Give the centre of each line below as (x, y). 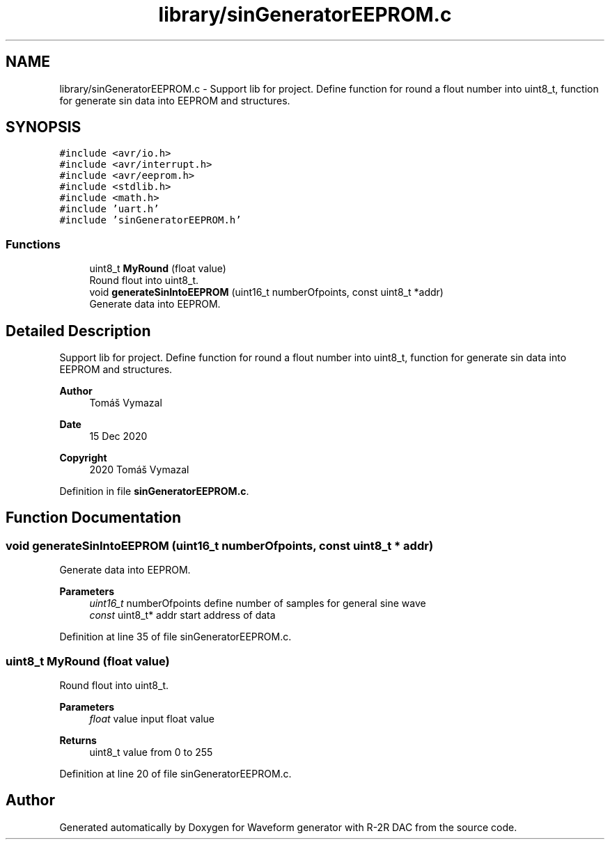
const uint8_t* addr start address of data (182, 615)
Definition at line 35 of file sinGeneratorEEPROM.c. (175, 637)
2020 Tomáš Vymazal (139, 470)
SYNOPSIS (44, 127)
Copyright (83, 458)
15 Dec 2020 (118, 436)
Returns (78, 740)
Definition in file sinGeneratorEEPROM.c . (154, 491)
